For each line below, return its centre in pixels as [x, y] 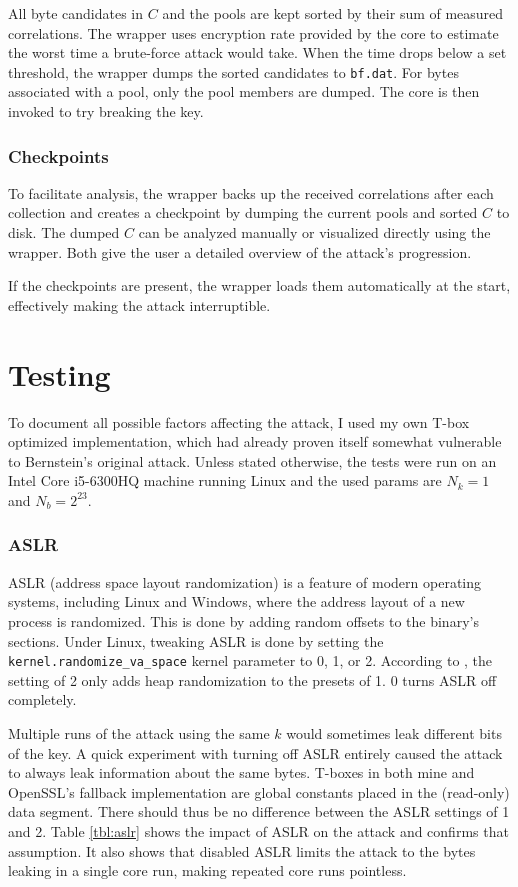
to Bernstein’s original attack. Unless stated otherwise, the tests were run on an [252, 460]
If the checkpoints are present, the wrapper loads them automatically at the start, [259, 285]
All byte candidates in [76, 13]
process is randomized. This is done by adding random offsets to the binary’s [243, 620]
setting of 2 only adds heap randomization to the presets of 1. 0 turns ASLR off [252, 679]
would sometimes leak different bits [394, 732]
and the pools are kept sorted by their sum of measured [333, 13]
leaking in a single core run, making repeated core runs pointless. [207, 870]
